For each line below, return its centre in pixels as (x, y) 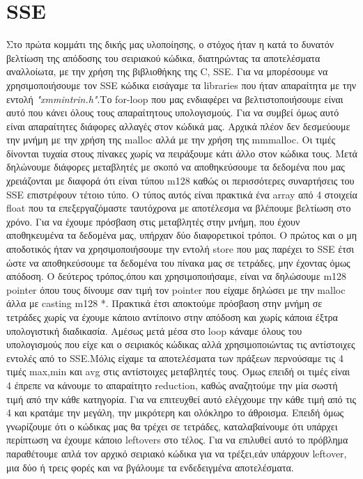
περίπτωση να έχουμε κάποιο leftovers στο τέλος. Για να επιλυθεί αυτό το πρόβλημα (177, 440)
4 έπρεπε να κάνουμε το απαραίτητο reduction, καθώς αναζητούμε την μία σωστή (172, 385)
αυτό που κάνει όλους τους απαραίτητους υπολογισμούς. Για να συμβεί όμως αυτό (173, 112)
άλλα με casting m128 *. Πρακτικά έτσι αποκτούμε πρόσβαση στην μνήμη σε (164, 303)
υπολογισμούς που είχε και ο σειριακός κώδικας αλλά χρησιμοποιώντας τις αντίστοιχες (181, 344)
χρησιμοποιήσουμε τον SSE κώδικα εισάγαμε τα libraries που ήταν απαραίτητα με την (181, 85)
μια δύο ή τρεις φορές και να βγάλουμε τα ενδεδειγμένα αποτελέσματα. (150, 467)
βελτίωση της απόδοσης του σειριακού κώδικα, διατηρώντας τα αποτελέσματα (163, 57)
